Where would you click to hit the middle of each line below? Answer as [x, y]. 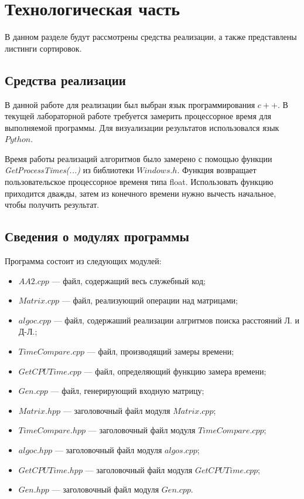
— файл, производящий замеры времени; [160, 351]
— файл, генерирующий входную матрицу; [127, 391]
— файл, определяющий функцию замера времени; [175, 371]
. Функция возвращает [217, 170]
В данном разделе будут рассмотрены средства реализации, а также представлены [151, 37]
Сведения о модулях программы [97, 236]
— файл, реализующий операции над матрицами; [150, 300]
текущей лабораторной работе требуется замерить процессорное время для [138, 116]
